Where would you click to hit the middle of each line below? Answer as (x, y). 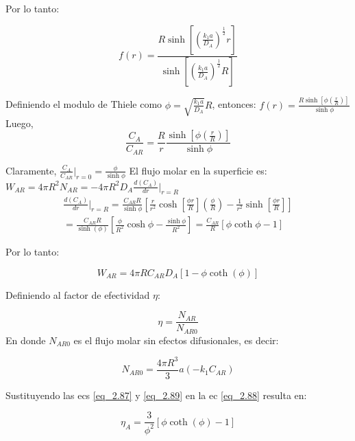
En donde (26, 340)
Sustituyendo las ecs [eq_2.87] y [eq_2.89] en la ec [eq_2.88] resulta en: (156, 395)
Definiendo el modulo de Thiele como (84, 104)
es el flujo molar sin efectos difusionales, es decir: (176, 340)
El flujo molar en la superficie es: (198, 170)
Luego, (20, 123)
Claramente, (31, 170)
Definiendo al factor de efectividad (78, 294)
